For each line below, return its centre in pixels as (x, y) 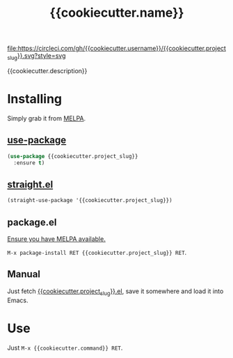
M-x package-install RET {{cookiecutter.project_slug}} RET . (97, 252)
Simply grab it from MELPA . (47, 118)
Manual (24, 274)
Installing (35, 99)
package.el (32, 222)
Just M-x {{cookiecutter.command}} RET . (65, 348)
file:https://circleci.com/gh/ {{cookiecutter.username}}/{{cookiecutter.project (116, 48)
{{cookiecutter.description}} (47, 70)
